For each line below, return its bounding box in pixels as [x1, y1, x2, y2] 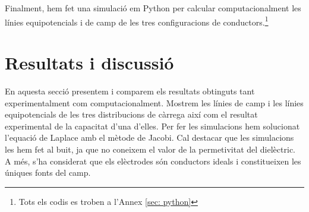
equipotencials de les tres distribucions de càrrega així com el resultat [5, 108, 258, 121]
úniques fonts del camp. [5, 166, 91, 179]
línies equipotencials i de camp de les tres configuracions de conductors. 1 [5, 14, 269, 28]
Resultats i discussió [5, 50, 174, 75]
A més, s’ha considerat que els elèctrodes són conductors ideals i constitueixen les [5, 154, 301, 167]
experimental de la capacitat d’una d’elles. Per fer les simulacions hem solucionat [5, 119, 300, 132]
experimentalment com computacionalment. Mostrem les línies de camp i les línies [5, 96, 304, 109]
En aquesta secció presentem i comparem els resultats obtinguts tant [5, 84, 255, 97]
